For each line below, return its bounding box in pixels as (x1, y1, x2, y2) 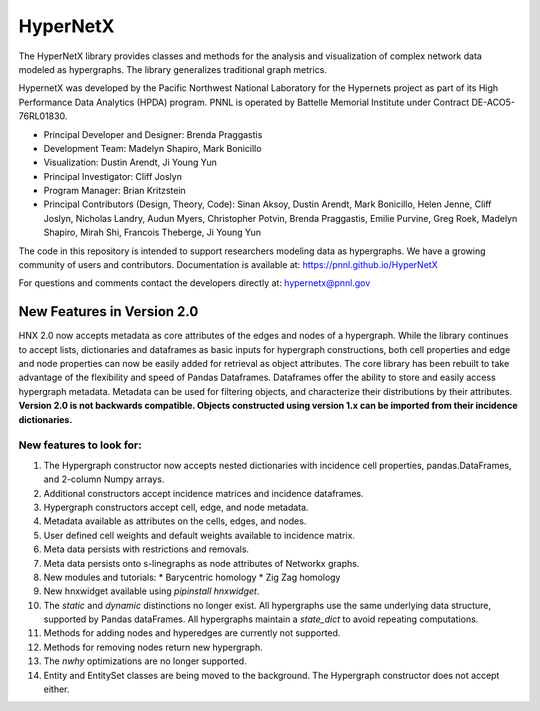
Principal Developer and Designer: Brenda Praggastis (43, 128, 263, 140)
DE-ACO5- (471, 96, 515, 108)
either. (43, 683, 70, 695)
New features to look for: (18, 438, 142, 452)
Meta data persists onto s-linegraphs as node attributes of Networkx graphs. (43, 557, 360, 569)
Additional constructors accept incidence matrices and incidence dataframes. (43, 487, 364, 499)
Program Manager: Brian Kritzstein (43, 185, 187, 197)
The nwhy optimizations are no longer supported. (43, 655, 247, 667)
